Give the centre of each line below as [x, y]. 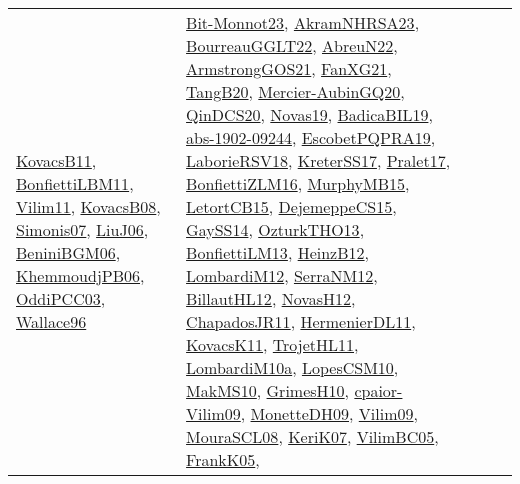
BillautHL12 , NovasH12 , [271, 298]
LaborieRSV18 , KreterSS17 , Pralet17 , [318, 160]
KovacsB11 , [56, 160]
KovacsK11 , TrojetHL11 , [272, 344]
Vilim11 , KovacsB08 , [88, 206]
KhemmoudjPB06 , [80, 275]
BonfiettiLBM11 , [75, 183]
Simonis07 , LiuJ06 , [82, 229]
